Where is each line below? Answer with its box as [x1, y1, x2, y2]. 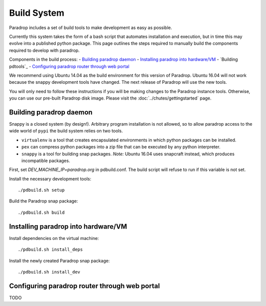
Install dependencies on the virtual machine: [9, 235, 99, 241]
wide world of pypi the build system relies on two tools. [9, 128, 123, 134]
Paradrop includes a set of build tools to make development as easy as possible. [9, 25, 172, 31]
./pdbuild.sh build [18, 209, 65, 215]
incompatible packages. [21, 158, 70, 164]
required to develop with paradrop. [9, 47, 80, 53]
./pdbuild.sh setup [18, 187, 65, 193]
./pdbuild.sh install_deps [18, 247, 83, 252]
